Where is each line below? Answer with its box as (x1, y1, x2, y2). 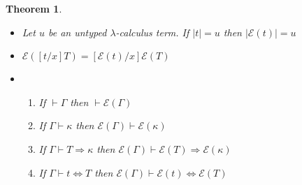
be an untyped (48, 24, 107, 39)
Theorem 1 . (6, 1, 62, 15)
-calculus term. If (115, 24, 189, 39)
